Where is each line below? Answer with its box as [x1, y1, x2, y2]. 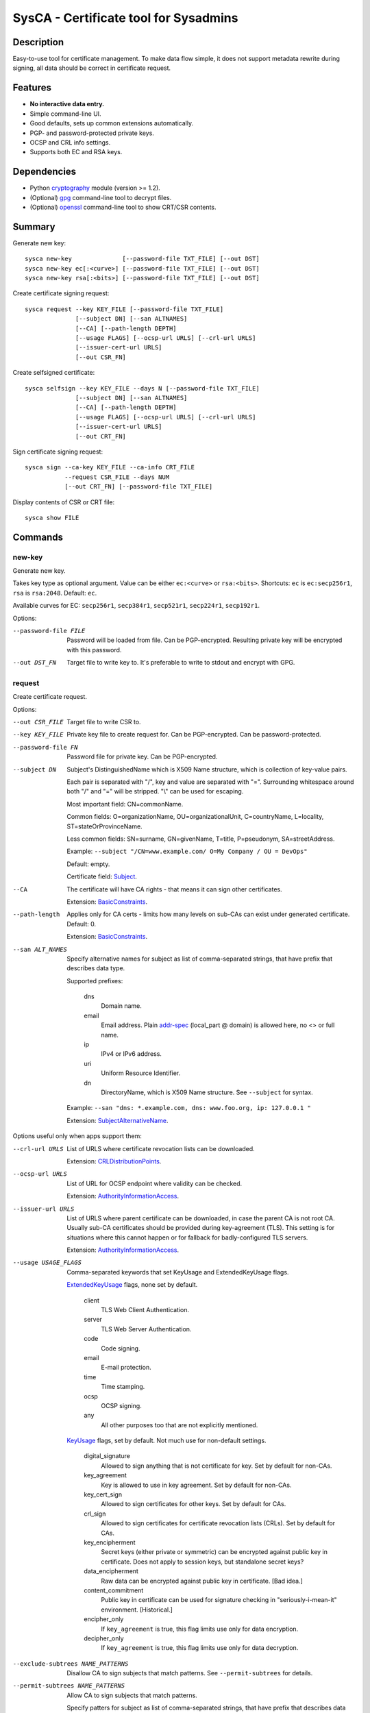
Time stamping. [101, 1383, 145, 1391]
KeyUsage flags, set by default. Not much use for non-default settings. [66, 1436, 267, 1445]
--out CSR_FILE [12, 718, 64, 726]
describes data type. [66, 964, 125, 972]
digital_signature [84, 1452, 130, 1460]
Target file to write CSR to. [66, 718, 141, 726]
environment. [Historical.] [101, 1605, 173, 1614]
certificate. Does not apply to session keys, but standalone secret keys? [101, 1557, 304, 1566]
